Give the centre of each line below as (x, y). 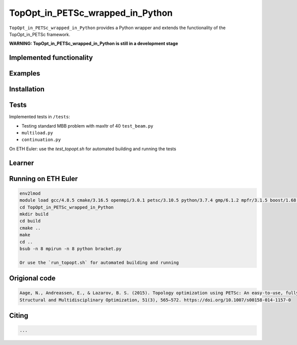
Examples (25, 73)
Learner (22, 163)
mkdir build (34, 214)
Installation (27, 89)
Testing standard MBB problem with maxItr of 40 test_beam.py (87, 126)
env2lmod (30, 193)
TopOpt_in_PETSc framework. (40, 34)
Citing (19, 316)
